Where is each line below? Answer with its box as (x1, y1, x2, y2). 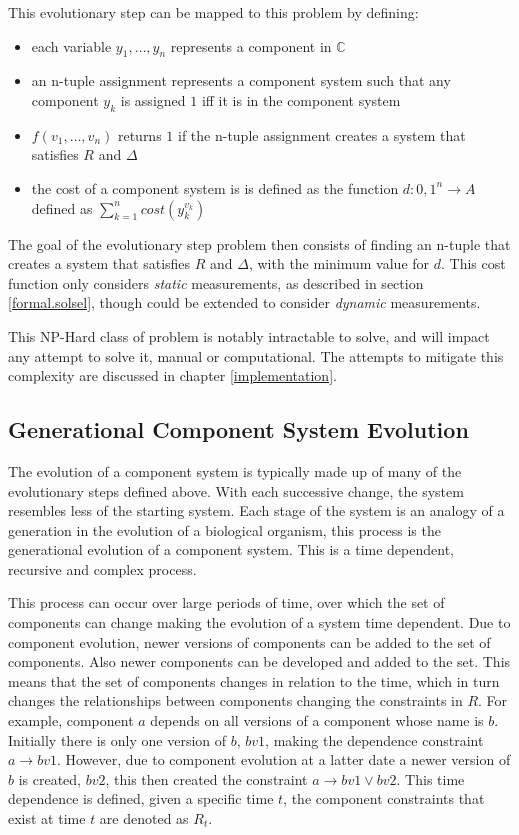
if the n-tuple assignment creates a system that (177, 124, 466, 145)
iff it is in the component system (201, 89, 401, 110)
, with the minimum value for (248, 253, 430, 274)
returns (117, 124, 162, 145)
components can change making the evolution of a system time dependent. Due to (8, 612, 511, 633)
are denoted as (99, 808, 189, 829)
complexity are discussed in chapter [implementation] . (8, 365, 337, 386)
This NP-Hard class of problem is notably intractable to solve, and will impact (8, 325, 490, 346)
